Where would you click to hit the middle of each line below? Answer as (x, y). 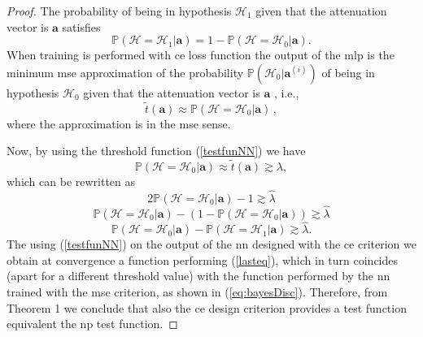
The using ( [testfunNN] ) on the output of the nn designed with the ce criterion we (211, 244)
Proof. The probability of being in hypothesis (119, 11)
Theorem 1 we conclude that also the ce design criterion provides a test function (207, 307)
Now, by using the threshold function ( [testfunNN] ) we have (156, 151)
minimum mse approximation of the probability (125, 72)
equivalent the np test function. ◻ (92, 324)
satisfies (81, 26)
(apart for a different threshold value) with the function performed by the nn (198, 276)
